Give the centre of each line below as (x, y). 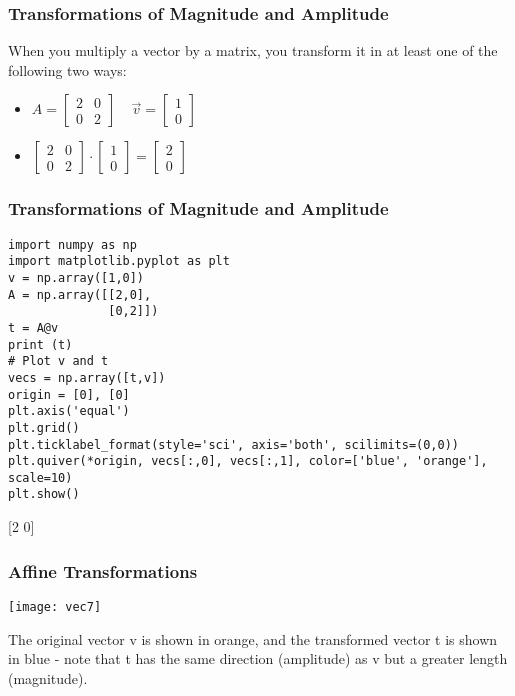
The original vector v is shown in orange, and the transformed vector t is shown (253, 638)
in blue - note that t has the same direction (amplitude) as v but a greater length (258, 658)
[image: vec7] (55, 606)
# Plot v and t (58, 361)
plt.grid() (44, 427)
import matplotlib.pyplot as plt (119, 261)
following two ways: (67, 69)
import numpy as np (72, 244)
